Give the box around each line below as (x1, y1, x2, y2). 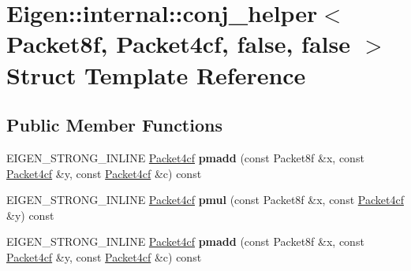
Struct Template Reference (6, 58, 306, 91)
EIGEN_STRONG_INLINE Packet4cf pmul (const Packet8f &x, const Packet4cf (6, 191, 404, 208)
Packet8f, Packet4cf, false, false (6, 28, 350, 60)
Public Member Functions (6, 113, 222, 137)
